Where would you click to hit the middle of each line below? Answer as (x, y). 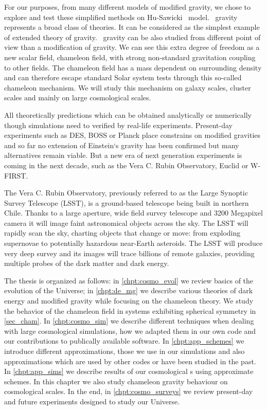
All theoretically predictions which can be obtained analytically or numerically (128, 114)
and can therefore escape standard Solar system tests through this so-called (123, 77)
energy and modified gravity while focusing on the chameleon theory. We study (129, 301)
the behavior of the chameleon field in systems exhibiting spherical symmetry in (130, 310)
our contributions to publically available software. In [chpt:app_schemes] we (124, 341)
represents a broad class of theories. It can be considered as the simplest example (132, 27)
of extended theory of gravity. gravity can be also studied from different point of (132, 37)
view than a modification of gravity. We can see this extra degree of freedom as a (132, 47)
